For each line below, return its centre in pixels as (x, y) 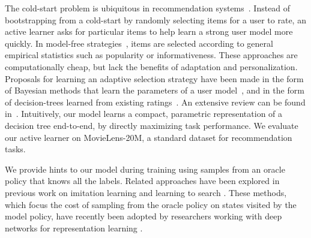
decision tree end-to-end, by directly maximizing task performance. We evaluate (152, 125)
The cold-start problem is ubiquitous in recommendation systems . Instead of (148, 8)
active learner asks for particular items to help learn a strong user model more (149, 31)
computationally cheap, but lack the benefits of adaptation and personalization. (151, 66)
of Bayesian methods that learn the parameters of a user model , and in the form (155, 90)
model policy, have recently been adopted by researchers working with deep (143, 216)
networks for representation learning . (74, 228)
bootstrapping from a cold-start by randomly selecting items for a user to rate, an (155, 19)
